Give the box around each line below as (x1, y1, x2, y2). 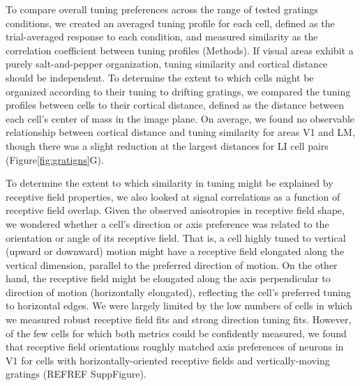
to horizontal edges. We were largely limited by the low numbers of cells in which (6, 298, 352, 313)
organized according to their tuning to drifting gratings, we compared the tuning (6, 84, 351, 98)
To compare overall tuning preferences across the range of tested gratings (6, 2, 318, 16)
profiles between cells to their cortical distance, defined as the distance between (6, 98, 345, 112)
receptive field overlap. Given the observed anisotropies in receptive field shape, (6, 203, 345, 217)
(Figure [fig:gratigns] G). (6, 152, 104, 167)
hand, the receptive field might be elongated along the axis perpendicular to (6, 271, 331, 286)
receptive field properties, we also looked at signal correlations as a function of (6, 189, 340, 203)
